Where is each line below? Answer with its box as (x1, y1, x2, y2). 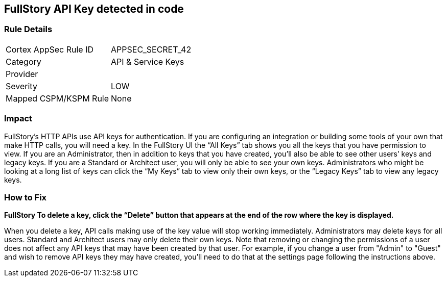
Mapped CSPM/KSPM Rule (6, 93, 109, 104)
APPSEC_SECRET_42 (111, 44, 192, 55)
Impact (4, 113, 33, 124)
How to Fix (4, 192, 47, 202)
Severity (6, 81, 37, 91)
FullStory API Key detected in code (4, 3, 184, 15)
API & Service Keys (111, 56, 184, 67)
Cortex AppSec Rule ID (6, 44, 94, 55)
